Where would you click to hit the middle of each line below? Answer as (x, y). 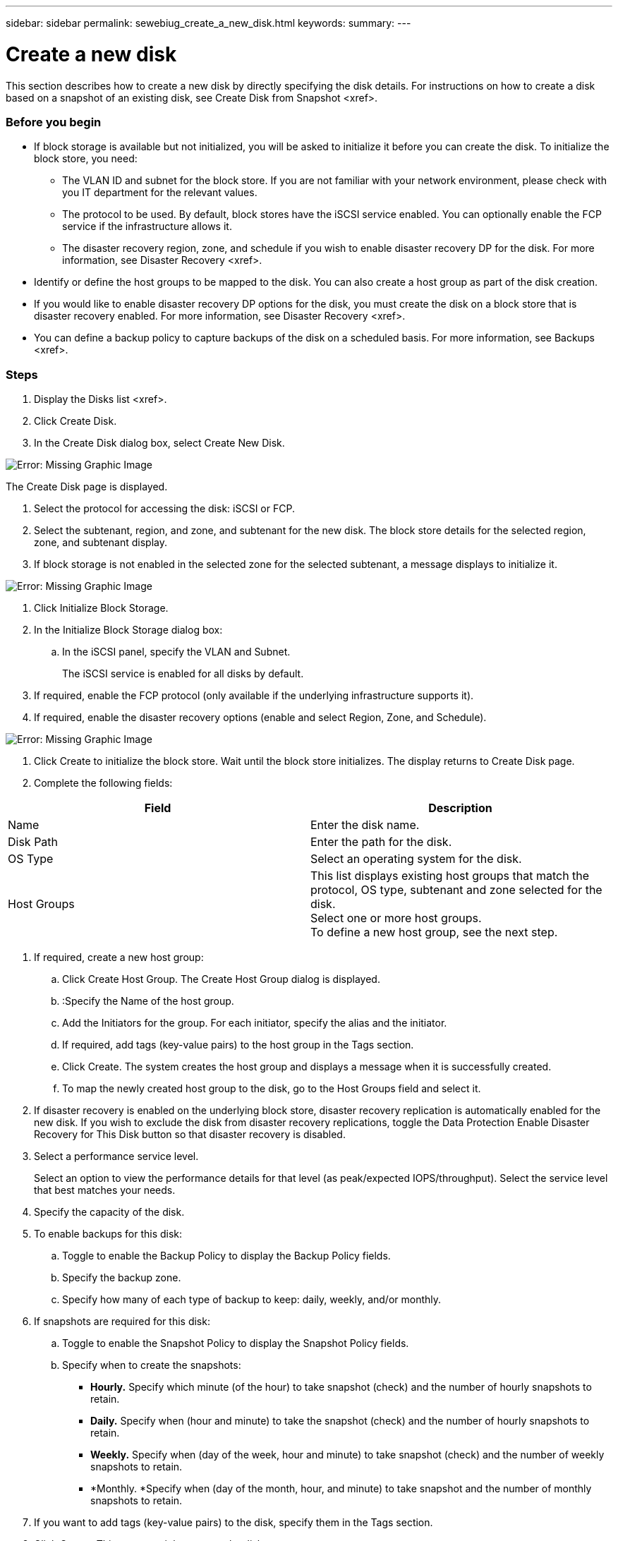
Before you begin (54, 122)
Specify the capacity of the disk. (109, 1212)
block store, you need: (86, 159)
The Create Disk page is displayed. (87, 487)
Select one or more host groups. (396, 918)
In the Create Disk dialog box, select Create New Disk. (159, 443)
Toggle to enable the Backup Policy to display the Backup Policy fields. (226, 1256)
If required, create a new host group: (119, 957)
